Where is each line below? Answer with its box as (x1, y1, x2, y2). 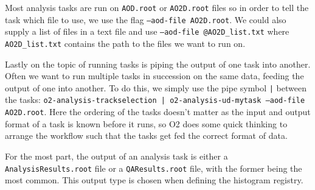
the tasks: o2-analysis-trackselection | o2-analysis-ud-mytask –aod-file (5, 93, 305, 106)
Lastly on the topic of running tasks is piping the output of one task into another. (5, 57, 311, 70)
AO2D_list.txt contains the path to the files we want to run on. (5, 37, 246, 49)
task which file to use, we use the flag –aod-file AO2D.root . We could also (5, 13, 286, 26)
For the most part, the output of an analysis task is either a (5, 149, 228, 162)
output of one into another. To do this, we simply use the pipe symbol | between (5, 81, 306, 94)
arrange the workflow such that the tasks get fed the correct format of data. (5, 129, 288, 142)
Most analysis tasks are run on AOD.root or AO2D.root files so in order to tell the (5, 1, 309, 13)
